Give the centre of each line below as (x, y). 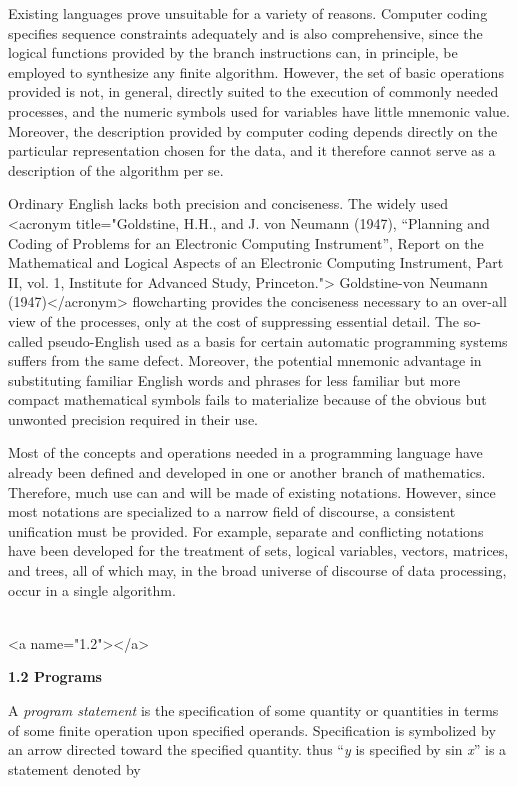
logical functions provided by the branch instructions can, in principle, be (233, 52)
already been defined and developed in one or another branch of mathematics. (247, 472)
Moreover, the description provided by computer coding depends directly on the (253, 130)
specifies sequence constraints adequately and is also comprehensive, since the (245, 32)
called (25, 340)
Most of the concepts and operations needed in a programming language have (245, 452)
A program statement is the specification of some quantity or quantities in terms (253, 710)
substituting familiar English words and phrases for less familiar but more (234, 379)
